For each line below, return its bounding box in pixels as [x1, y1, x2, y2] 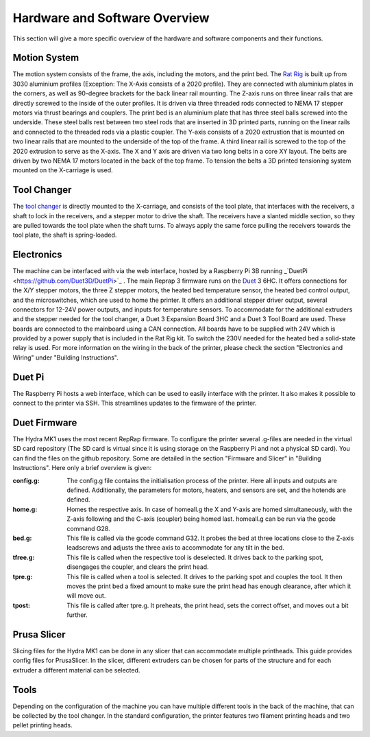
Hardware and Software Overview [12, 10, 210, 25]
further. [66, 611, 88, 619]
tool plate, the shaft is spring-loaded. [12, 231, 117, 239]
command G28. [66, 524, 110, 533]
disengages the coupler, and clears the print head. [66, 563, 209, 571]
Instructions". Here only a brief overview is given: [12, 464, 152, 472]
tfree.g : [12, 553, 35, 561]
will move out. [66, 592, 106, 600]
